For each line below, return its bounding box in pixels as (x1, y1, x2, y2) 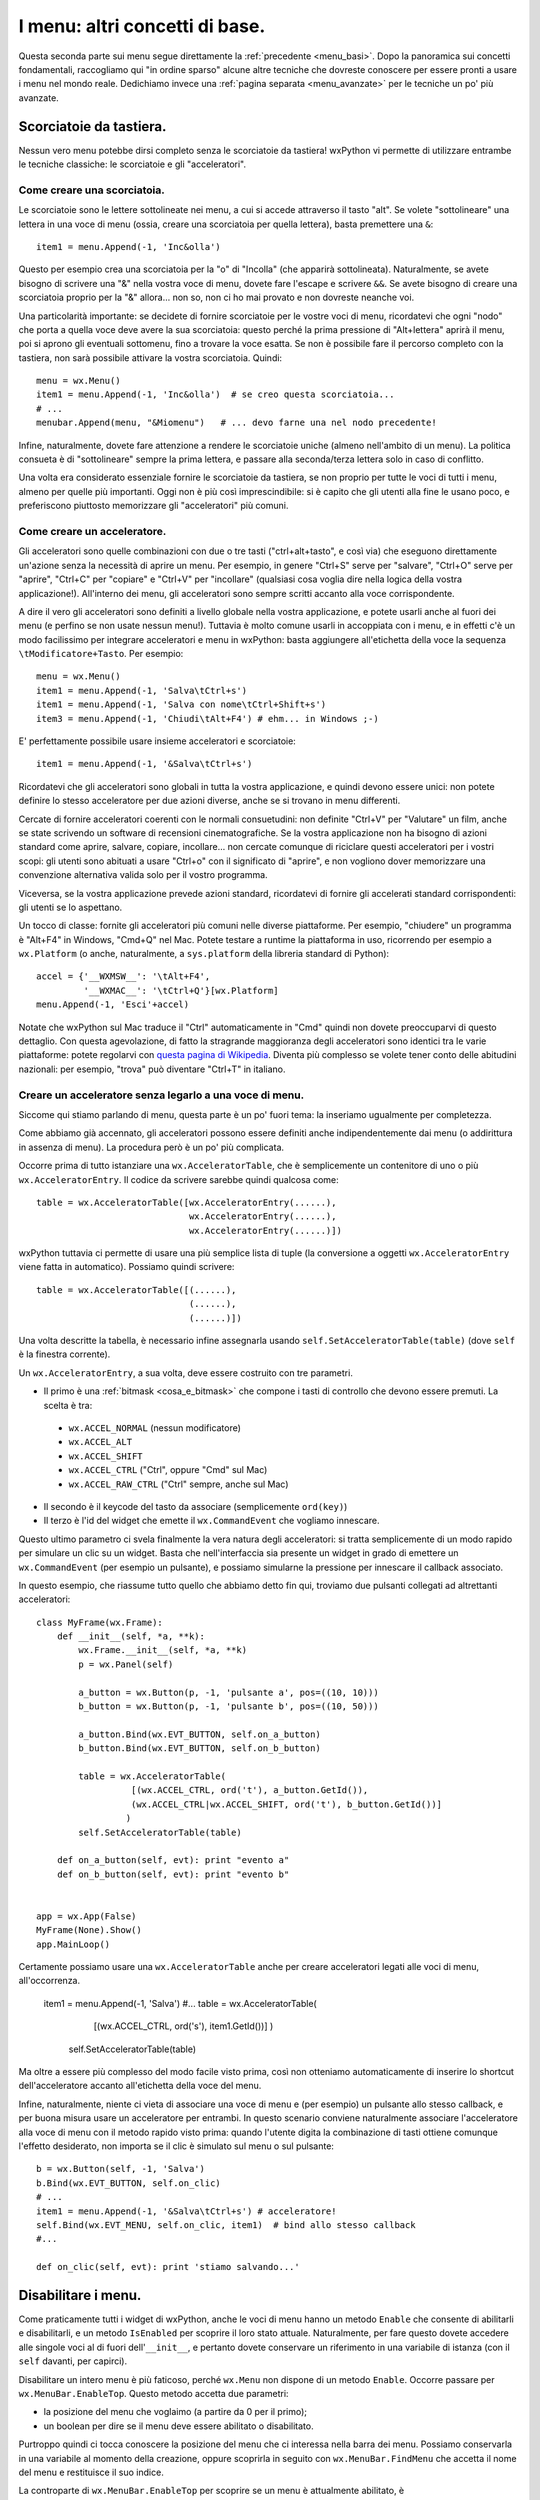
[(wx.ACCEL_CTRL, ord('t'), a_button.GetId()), (130, 1785, 369, 1796)
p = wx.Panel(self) (78, 1658, 174, 1670)
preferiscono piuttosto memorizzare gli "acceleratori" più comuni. (18, 500, 289, 512)
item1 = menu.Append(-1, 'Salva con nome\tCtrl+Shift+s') (36, 699, 327, 710)
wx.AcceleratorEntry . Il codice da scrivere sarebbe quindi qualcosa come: (18, 1173, 339, 1185)
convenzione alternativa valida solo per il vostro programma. (18, 869, 269, 881)
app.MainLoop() (36, 1938, 111, 1950)
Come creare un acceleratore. (18, 524, 167, 538)
